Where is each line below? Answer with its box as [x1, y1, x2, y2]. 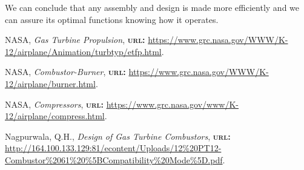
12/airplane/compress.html [5, 110, 105, 122]
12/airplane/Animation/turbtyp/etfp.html [5, 45, 162, 57]
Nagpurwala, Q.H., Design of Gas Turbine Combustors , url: [5, 129, 231, 142]
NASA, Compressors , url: [5, 97, 104, 110]
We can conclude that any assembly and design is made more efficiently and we [5, 1, 300, 13]
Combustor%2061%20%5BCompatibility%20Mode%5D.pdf [5, 153, 223, 166]
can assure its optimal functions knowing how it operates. [5, 13, 219, 25]
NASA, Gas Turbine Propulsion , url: [5, 33, 145, 46]
